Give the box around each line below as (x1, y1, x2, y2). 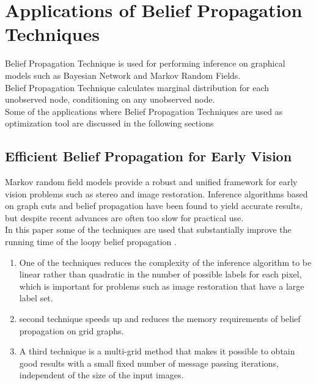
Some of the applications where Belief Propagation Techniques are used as (5, 105, 283, 117)
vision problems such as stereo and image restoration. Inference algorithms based (5, 187, 308, 200)
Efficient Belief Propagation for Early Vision (5, 147, 292, 166)
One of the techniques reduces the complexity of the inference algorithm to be (19, 255, 312, 268)
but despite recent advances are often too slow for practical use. (5, 211, 244, 224)
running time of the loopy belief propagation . (5, 235, 177, 248)
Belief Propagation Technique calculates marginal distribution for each (5, 81, 270, 94)
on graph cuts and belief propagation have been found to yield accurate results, (5, 199, 303, 212)
